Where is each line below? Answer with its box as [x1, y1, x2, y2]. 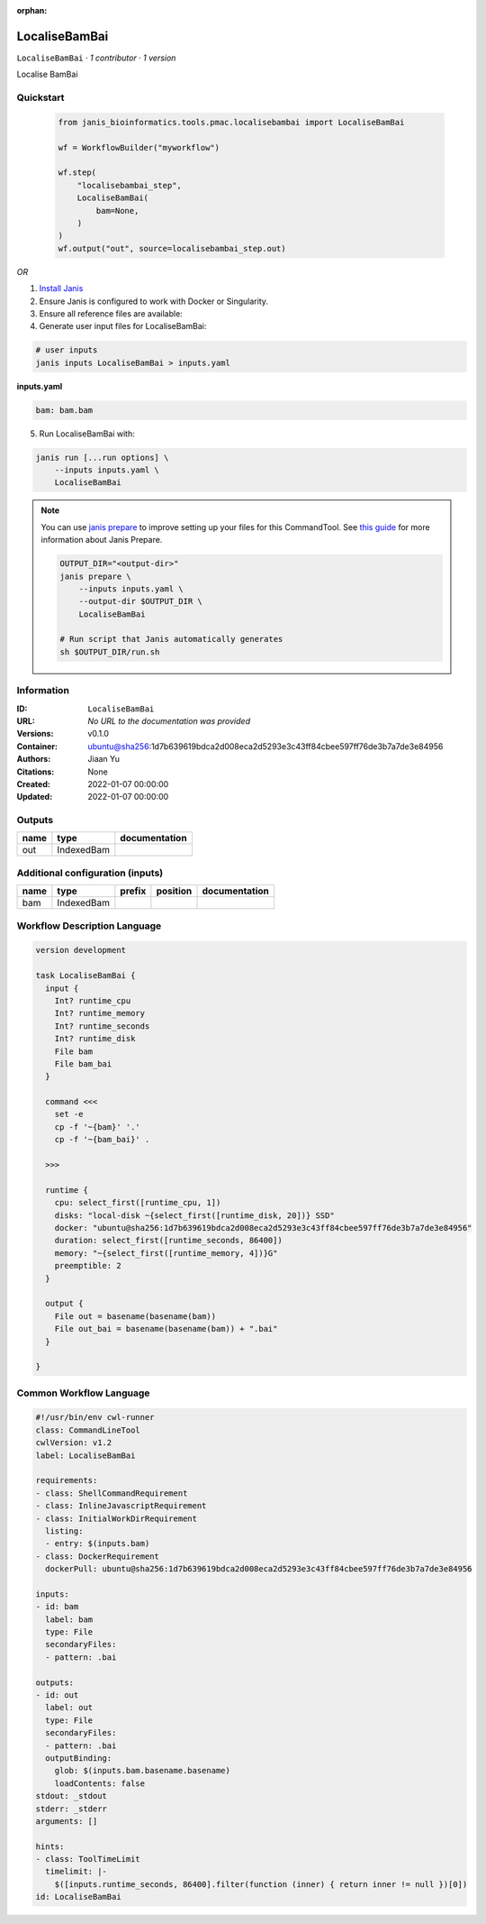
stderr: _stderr [35, 1803, 108, 1814]
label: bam [45, 1614, 94, 1625]
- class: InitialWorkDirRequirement [35, 1513, 198, 1524]
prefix [120, 884, 147, 897]
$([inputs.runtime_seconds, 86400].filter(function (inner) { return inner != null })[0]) [54, 1879, 468, 1889]
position [156, 884, 193, 897]
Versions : [16, 728, 54, 739]
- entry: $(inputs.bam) [45, 1538, 150, 1549]
